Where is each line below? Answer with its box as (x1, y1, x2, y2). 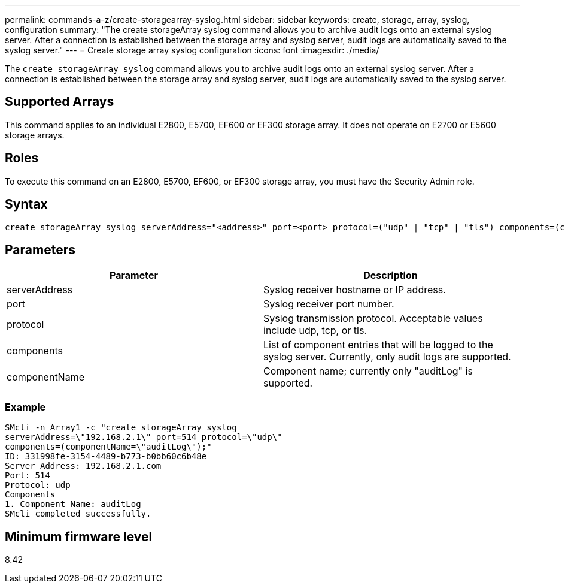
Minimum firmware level (5, 529, 153, 544)
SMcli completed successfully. (5, 509, 151, 519)
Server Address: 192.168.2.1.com (5, 461, 162, 471)
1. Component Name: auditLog (5, 499, 141, 509)
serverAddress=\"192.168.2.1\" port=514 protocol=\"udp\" (5, 432, 282, 442)
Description (363, 269, 418, 282)
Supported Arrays (5, 94, 114, 110)
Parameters (5, 242, 75, 257)
